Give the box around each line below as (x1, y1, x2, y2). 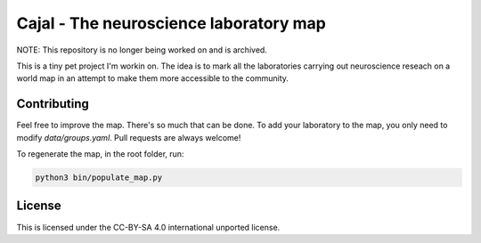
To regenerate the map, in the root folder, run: (16, 149, 184, 159)
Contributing (16, 96, 89, 111)
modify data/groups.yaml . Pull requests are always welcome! (16, 132, 241, 142)
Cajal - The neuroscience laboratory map (16, 13, 327, 33)
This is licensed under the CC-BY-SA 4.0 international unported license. (16, 222, 281, 232)
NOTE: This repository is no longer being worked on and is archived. (16, 45, 267, 55)
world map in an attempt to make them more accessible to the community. (16, 73, 289, 84)
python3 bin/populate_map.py (35, 173, 163, 182)
